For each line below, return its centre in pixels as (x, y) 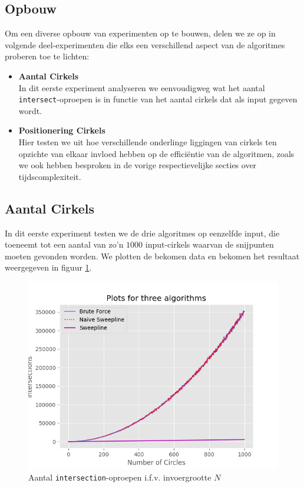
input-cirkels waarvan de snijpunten (209, 244)
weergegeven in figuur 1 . (48, 267)
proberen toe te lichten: (47, 56)
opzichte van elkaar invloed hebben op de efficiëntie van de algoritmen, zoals (156, 153)
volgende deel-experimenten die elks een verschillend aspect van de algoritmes (145, 44)
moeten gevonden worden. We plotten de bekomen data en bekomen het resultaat (152, 256)
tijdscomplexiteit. (50, 176)
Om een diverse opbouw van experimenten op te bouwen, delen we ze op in (140, 33)
